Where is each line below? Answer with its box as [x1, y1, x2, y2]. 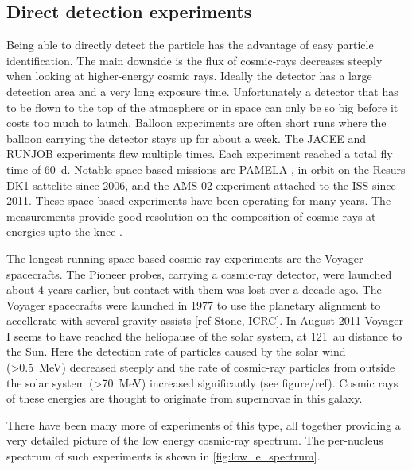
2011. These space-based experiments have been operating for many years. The [6, 192, 391, 209]
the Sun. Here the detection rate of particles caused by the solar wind [6, 343, 346, 360]
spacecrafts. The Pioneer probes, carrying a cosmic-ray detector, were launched [6, 265, 392, 282]
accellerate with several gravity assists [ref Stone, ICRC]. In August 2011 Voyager [6, 312, 403, 329]
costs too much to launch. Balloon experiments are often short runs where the [6, 114, 387, 131]
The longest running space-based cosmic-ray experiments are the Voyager [6, 249, 363, 266]
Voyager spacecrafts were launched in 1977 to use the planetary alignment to [6, 296, 381, 313]
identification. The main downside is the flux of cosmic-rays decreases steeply [6, 52, 383, 68]
